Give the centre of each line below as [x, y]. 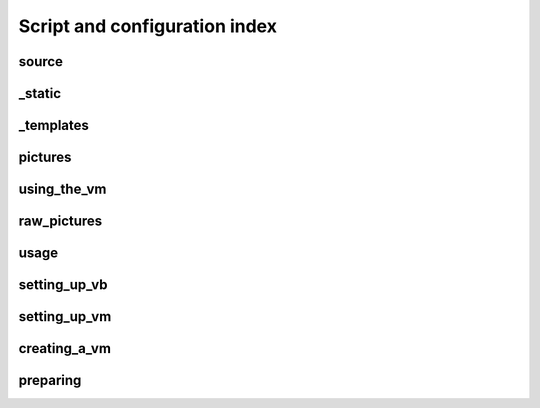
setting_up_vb [63, 285]
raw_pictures [60, 221]
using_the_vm [62, 189]
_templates [54, 125]
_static [40, 93]
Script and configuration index [147, 26]
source [41, 61]
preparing [50, 380]
